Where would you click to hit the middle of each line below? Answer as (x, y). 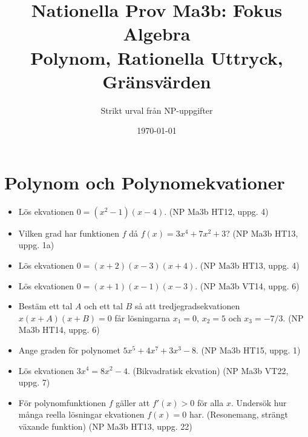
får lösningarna (143, 317)
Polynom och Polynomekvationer (145, 182)
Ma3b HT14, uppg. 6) (59, 330)
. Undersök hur (259, 402)
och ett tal (103, 306)
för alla (211, 402)
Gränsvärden (157, 81)
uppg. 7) (34, 382)
